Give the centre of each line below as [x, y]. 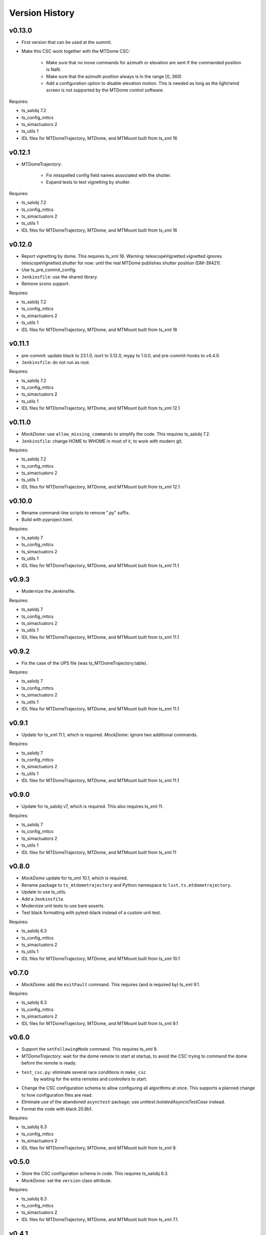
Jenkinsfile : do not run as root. [56, 362]
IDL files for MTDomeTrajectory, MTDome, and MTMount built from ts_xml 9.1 [100, 1023]
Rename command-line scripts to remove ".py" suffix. [76, 513]
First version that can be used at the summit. [67, 42]
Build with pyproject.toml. [47, 520]
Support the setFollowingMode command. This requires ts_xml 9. [89, 1049]
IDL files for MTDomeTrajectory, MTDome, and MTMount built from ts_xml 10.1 [100, 958]
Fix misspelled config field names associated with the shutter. [109, 175]
